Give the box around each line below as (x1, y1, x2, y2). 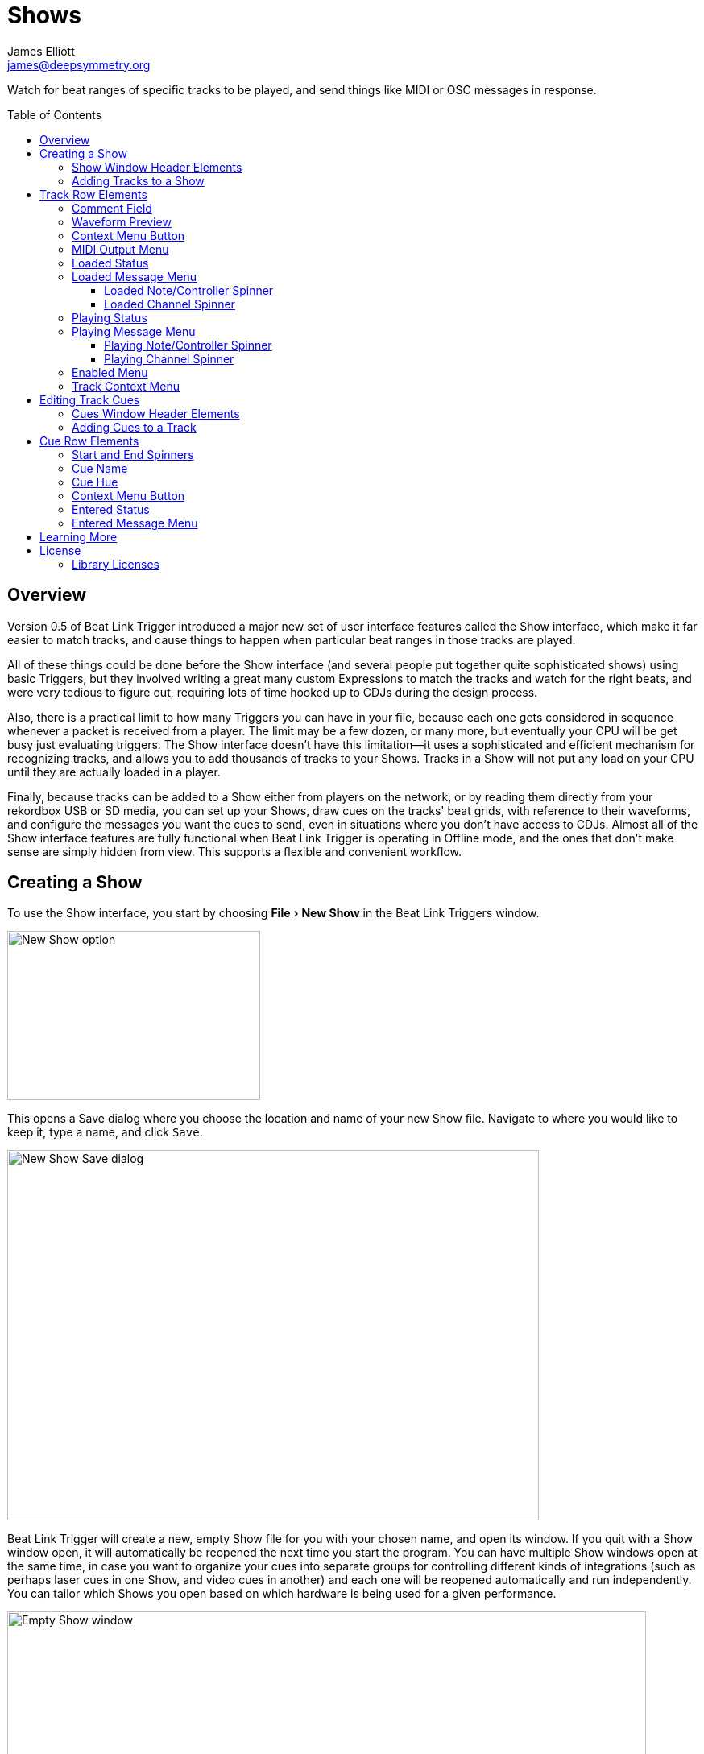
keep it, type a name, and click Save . (7, 1125, 203, 1140)
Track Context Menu (72, 379, 180, 393)
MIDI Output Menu (72, 242, 169, 256)
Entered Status (72, 502, 150, 516)
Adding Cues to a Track (72, 420, 197, 434)
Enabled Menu (72, 365, 148, 379)
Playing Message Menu (72, 324, 196, 338)
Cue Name (72, 461, 128, 475)
